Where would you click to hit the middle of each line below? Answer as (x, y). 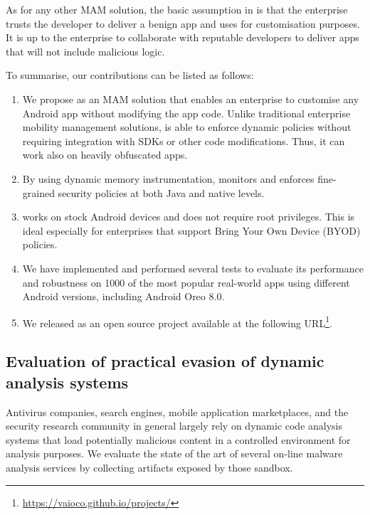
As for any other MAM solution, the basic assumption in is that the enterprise (177, 9)
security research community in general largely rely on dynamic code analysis (174, 426)
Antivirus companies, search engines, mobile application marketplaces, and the (177, 412)
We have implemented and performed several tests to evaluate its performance (193, 268)
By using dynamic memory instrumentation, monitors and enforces (168, 178)
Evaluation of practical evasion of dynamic (165, 361)
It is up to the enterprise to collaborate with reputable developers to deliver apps (183, 37)
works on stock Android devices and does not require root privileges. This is (189, 217)
